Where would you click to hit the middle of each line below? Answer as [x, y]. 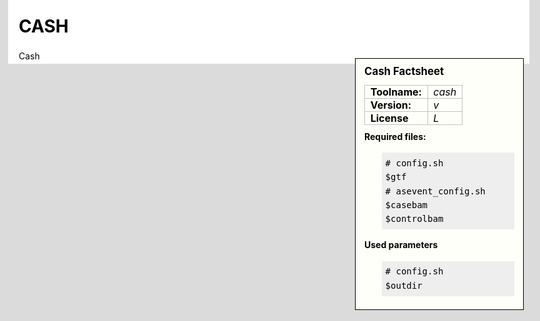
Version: [391, 105]
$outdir [404, 285]
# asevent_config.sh [435, 191]
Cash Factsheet [404, 71]
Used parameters [401, 245]
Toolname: [396, 92]
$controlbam [414, 219]
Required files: [395, 136]
